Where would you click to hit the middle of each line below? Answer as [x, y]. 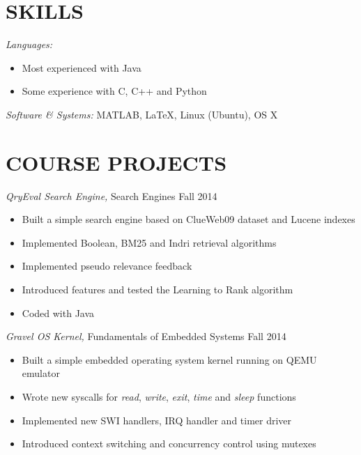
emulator [41, 373]
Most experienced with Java [82, 67]
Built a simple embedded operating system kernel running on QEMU [169, 359]
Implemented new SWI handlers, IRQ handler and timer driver [157, 420]
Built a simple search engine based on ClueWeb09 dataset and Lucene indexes [189, 219]
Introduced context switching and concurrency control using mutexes [169, 444]
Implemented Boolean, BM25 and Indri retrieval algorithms [149, 242]
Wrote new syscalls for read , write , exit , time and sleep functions [159, 396]
